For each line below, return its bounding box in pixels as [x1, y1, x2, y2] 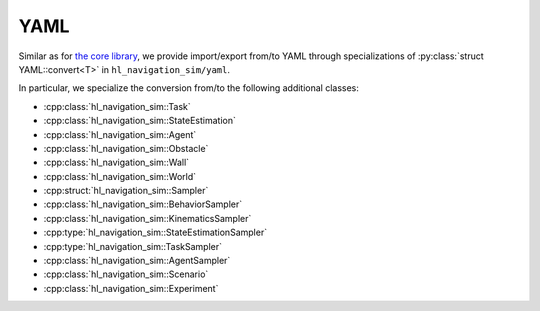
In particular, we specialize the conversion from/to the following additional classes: [18, 82, 360, 94]
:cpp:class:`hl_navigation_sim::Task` [43, 100, 192, 112]
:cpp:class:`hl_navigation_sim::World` [43, 170, 197, 182]
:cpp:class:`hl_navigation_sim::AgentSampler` [43, 255, 231, 267]
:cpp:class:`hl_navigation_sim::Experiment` [43, 282, 219, 294]
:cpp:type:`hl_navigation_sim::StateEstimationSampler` [43, 226, 268, 239]
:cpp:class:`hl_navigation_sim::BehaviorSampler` [43, 198, 243, 210]
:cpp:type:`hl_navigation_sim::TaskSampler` [43, 240, 223, 252]
